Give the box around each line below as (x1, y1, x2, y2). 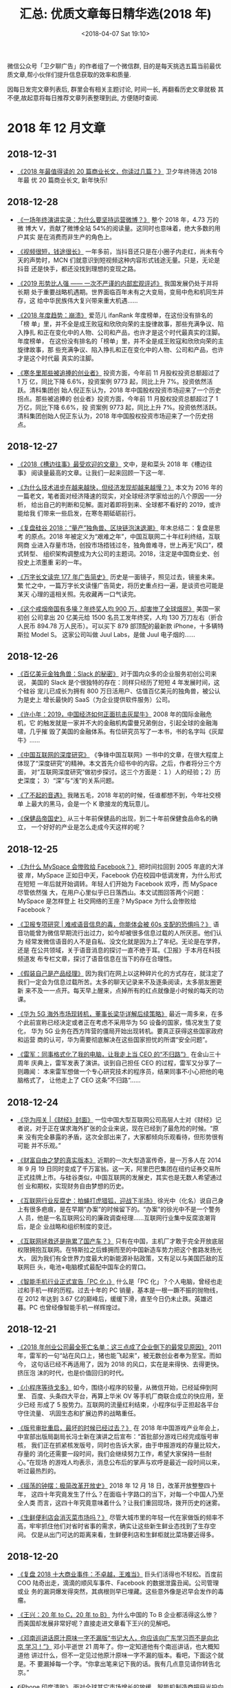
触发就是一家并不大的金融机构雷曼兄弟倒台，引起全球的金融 (43, 719, 212, 727)
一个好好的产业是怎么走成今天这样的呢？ (30, 823, 146, 831)
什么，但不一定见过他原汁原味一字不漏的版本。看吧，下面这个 (43, 1651, 218, 1659)
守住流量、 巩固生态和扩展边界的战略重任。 (16, 1409, 140, 1417)
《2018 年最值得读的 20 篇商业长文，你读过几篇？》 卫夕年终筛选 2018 (16, 167, 218, 176)
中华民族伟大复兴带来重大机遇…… (43, 296, 138, 304)
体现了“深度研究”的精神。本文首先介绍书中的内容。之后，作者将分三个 (16, 759, 216, 768)
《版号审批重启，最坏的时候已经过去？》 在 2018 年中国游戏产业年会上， (16, 1424, 223, 1432)
